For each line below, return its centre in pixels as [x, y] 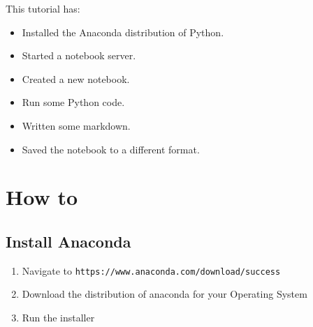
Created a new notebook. [76, 78]
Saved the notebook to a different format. [111, 149]
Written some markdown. [76, 125]
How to [42, 197]
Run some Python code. [73, 102]
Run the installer [58, 317]
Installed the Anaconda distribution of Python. [123, 32]
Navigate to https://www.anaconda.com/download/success [151, 270]
